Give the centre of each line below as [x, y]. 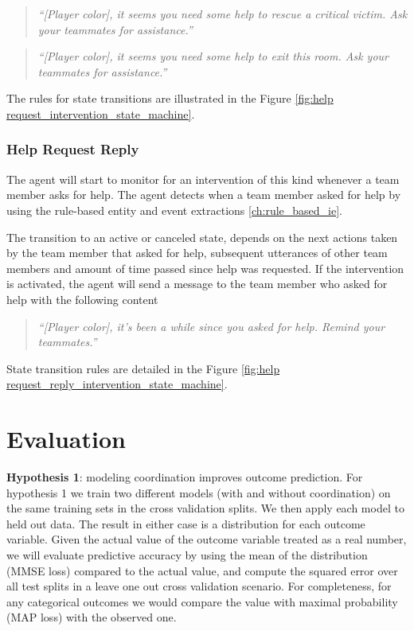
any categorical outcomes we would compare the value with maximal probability [202, 601]
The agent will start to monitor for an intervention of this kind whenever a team [203, 179]
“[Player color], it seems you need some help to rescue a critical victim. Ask [223, 14]
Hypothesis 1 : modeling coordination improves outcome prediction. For [185, 477]
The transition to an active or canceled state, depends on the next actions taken [202, 237]
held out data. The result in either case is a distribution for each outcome [186, 523]
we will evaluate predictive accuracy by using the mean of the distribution [187, 555]
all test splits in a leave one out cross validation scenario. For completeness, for [199, 586]
